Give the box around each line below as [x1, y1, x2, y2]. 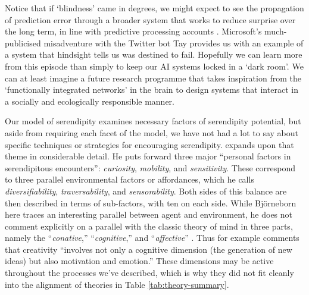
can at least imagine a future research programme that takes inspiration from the [5, 71, 301, 84]
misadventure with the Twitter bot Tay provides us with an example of [43, 36, 304, 49]
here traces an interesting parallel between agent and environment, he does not [5, 208, 293, 221]
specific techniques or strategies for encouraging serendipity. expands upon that [5, 138, 294, 150]
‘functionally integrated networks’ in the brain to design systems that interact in [5, 83, 298, 96]
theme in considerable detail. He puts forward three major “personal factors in [5, 150, 291, 162]
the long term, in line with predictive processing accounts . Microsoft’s [5, 25, 262, 37]
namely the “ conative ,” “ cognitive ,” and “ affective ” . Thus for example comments [5, 231, 299, 244]
